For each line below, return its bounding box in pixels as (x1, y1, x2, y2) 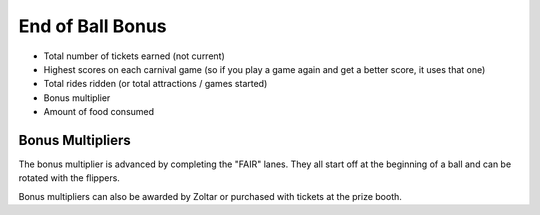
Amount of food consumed (43, 106, 155, 118)
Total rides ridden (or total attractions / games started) (43, 78, 268, 90)
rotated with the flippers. (18, 172, 120, 184)
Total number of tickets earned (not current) (43, 50, 225, 62)
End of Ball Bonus (18, 15, 167, 37)
